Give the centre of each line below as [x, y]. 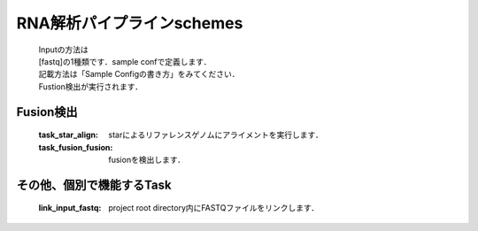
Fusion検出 [47, 112]
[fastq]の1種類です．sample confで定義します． [125, 61]
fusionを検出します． [147, 159]
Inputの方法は [63, 50]
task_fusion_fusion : [76, 147]
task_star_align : [69, 135]
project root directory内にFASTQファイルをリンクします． [214, 208]
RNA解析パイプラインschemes [130, 23]
